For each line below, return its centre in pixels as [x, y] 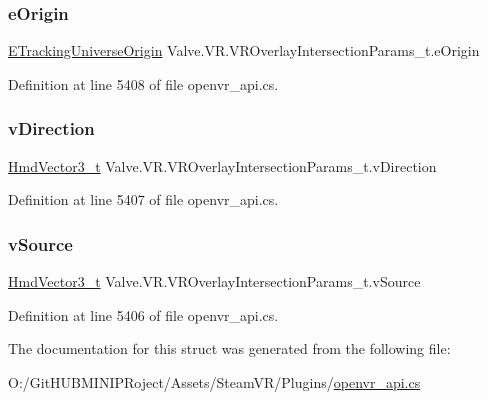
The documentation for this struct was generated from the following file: [229, 348]
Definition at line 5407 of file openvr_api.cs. [143, 199]
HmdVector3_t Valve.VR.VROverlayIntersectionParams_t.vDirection [222, 165]
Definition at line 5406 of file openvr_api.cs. [143, 314]
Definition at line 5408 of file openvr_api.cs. [143, 83]
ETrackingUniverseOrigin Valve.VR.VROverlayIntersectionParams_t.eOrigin [244, 50]
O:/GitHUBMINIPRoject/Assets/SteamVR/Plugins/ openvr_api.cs [214, 381]
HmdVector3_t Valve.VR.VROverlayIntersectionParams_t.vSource [214, 281]
